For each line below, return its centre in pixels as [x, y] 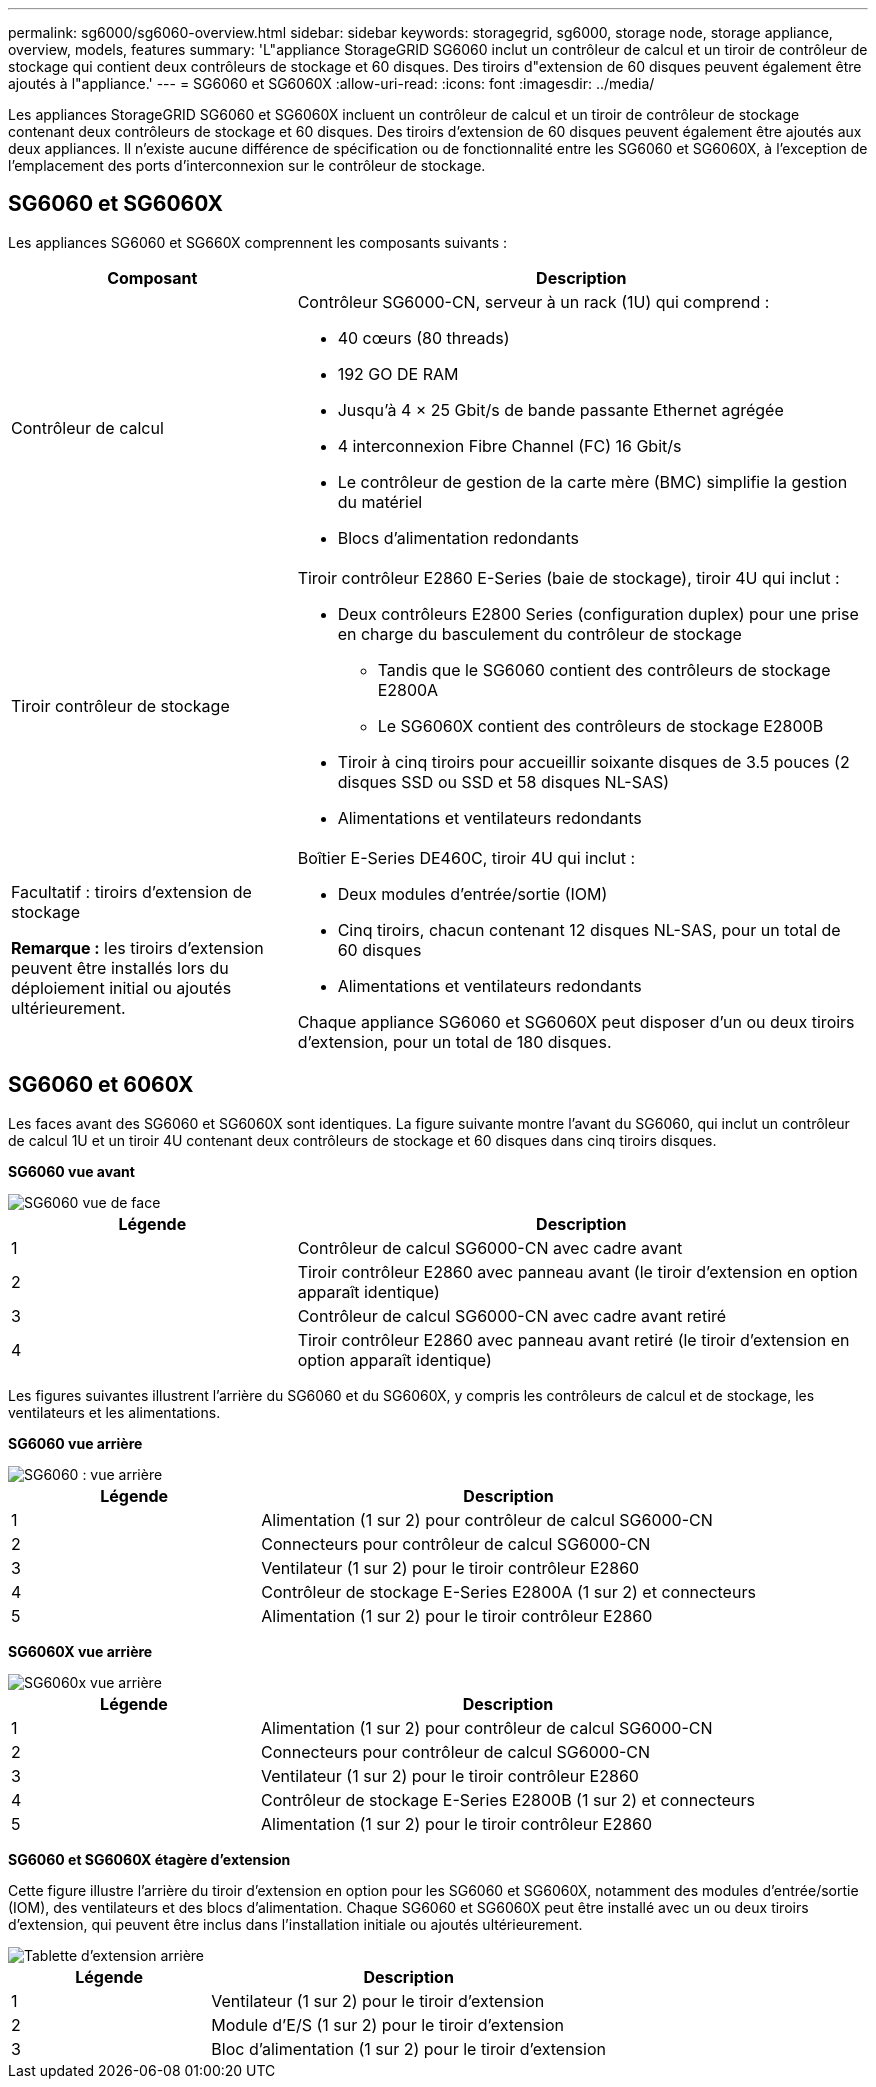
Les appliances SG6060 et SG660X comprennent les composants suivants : [258, 242]
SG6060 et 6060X [101, 1085]
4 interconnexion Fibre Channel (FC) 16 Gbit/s [509, 445]
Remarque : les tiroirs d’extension [137, 947]
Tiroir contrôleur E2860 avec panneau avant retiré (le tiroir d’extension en [573, 1339]
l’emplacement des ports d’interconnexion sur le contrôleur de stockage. [247, 165]
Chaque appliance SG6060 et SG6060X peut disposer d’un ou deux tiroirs [576, 1021]
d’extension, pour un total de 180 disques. [454, 1041]
